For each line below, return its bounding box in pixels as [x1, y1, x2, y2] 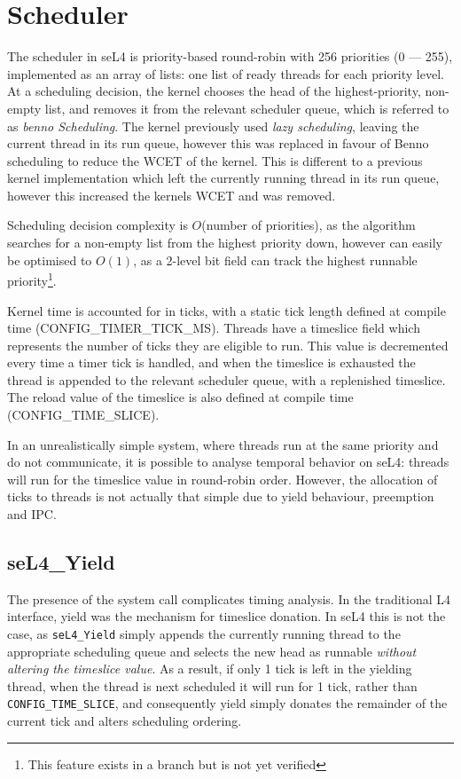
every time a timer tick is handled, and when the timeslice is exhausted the [7, 353, 416, 372]
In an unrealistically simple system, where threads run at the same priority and [7, 435, 439, 453]
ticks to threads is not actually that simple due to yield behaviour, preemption [7, 487, 434, 506]
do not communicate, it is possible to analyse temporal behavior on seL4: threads [7, 452, 449, 471]
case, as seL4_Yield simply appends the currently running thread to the [7, 625, 401, 643]
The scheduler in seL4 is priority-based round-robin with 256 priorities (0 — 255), [7, 47, 453, 66]
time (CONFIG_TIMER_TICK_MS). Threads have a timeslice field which [7, 319, 420, 337]
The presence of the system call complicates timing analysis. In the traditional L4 [7, 589, 451, 608]
